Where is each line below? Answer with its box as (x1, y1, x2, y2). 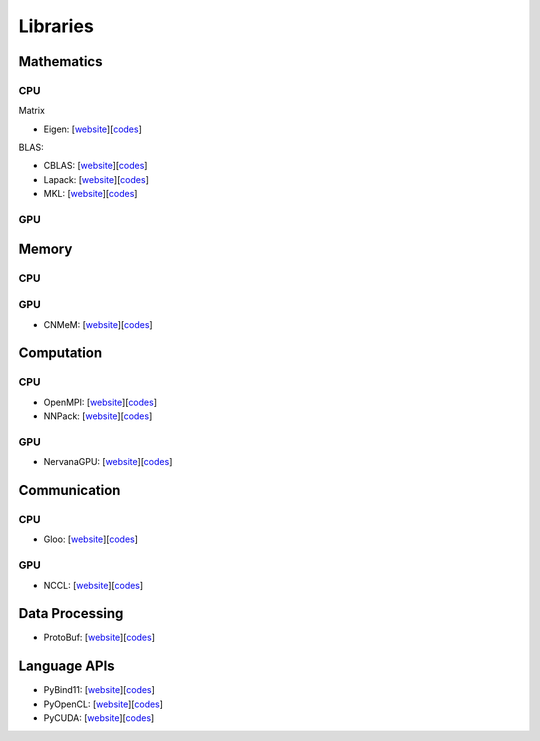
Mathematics (18, 53, 103, 70)
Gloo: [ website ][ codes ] (43, 533, 139, 545)
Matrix (18, 105, 45, 117)
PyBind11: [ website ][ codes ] (43, 684, 155, 696)
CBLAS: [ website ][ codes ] (43, 160, 148, 172)
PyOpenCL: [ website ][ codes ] (43, 698, 164, 710)
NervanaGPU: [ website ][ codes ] (43, 456, 173, 468)
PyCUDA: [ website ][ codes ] (43, 712, 155, 724)
